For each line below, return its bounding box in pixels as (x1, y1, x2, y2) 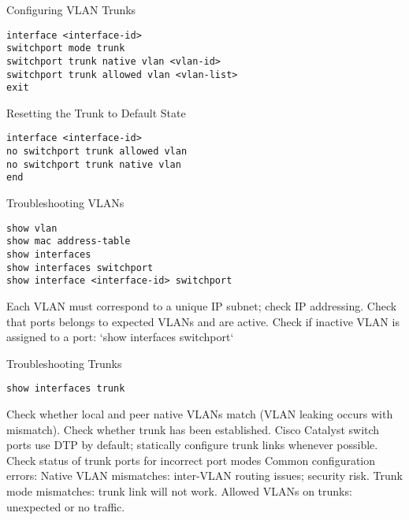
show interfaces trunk (6, 383, 125, 395)
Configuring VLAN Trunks (6, 2, 136, 17)
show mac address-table (6, 236, 131, 247)
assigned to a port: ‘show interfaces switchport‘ (6, 329, 234, 345)
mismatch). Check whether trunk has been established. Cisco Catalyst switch (6, 421, 380, 437)
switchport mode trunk (6, 43, 125, 54)
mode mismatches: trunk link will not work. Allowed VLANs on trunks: (6, 482, 352, 499)
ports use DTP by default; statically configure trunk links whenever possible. (6, 436, 378, 453)
